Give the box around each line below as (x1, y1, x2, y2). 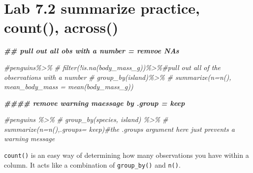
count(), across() (4, 17, 119, 37)
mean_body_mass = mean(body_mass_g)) (4, 81, 133, 92)
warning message (4, 133, 55, 144)
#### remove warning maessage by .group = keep (4, 98, 185, 108)
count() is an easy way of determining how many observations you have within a (4, 150, 249, 160)
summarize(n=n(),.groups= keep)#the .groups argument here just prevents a (4, 124, 235, 134)
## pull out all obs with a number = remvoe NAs (4, 46, 179, 56)
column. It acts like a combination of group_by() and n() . (4, 159, 181, 170)
